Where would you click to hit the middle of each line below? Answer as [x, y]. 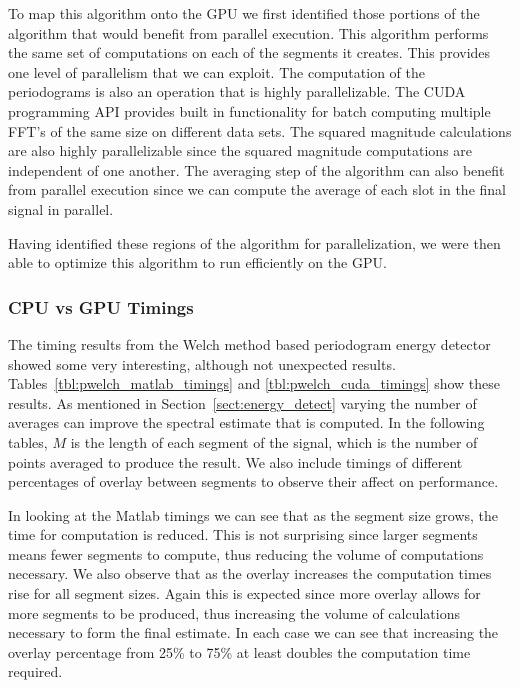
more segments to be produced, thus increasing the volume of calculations [234, 612]
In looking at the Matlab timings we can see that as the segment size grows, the [253, 514]
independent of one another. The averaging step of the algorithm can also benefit [256, 169]
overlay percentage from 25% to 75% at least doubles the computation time [239, 651]
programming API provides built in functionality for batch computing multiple [249, 110]
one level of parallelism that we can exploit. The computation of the [216, 71]
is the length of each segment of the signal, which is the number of [274, 441]
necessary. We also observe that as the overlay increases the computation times [250, 573]
